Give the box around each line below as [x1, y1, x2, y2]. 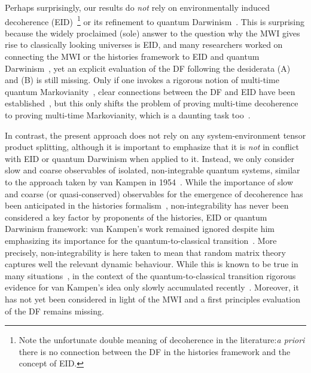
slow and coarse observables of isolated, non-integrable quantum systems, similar [5, 164, 300, 176]
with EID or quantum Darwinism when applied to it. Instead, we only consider [5, 152, 294, 164]
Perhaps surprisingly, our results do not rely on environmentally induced [5, 1, 270, 13]
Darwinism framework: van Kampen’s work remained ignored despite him [5, 222, 275, 235]
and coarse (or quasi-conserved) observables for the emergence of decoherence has [5, 187, 303, 200]
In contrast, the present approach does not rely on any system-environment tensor [5, 129, 306, 141]
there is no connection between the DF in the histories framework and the [19, 345, 291, 357]
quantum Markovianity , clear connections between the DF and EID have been [5, 85, 295, 97]
